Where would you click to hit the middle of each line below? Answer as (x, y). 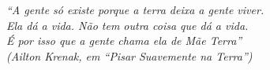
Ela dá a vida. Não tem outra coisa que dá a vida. (127, 25)
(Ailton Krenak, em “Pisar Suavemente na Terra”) (129, 55)
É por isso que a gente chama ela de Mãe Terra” (124, 41)
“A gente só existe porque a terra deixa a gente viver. (135, 9)
